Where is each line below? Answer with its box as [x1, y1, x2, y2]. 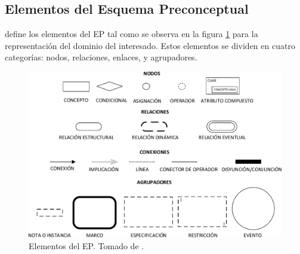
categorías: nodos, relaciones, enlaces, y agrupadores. [5, 51, 197, 63]
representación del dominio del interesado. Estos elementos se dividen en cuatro [5, 39, 295, 51]
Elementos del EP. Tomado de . [29, 239, 144, 252]
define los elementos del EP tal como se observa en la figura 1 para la [5, 27, 258, 40]
